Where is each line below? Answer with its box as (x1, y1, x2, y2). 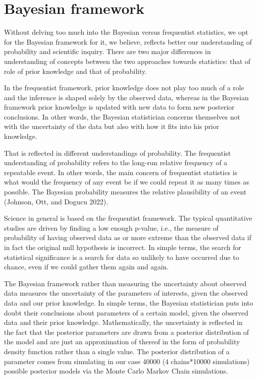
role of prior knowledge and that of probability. (4, 65, 147, 76)
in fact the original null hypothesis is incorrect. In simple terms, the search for (4, 242, 242, 252)
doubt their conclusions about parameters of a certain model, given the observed (4, 307, 249, 317)
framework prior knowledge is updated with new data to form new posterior (4, 102, 235, 112)
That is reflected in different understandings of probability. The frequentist (4, 147, 231, 158)
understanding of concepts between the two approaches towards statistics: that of (4, 56, 251, 66)
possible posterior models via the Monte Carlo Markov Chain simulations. (4, 366, 228, 376)
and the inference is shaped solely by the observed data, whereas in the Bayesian (4, 92, 249, 102)
